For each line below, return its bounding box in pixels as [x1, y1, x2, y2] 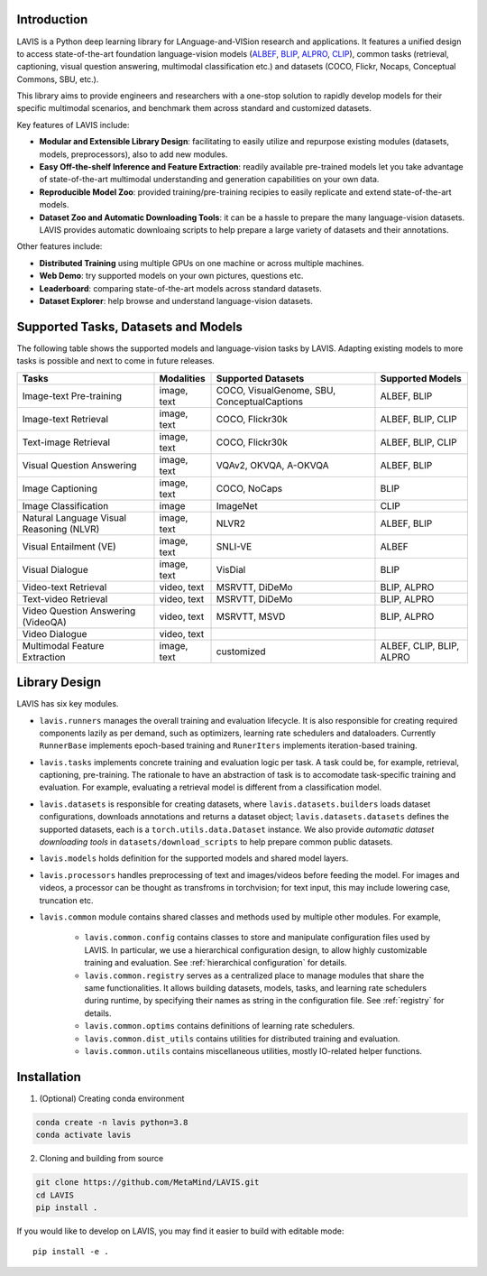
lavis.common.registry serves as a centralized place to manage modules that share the [84, 970, 425, 981]
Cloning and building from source [39, 1153, 164, 1164]
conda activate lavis [35, 1130, 132, 1141]
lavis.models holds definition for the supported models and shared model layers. [39, 853, 349, 864]
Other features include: [16, 241, 103, 252]
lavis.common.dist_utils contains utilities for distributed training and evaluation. [84, 1033, 400, 1044]
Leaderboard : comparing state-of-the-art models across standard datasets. [39, 282, 322, 293]
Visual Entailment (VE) [22, 540, 116, 552]
